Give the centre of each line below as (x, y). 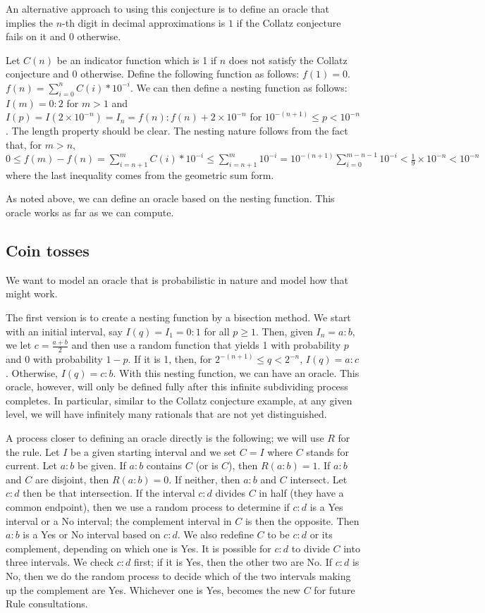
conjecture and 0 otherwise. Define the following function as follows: (153, 74)
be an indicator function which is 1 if (137, 60)
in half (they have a (301, 493)
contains (164, 465)
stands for (327, 451)
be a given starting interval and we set (153, 451)
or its (321, 534)
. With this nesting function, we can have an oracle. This (236, 372)
